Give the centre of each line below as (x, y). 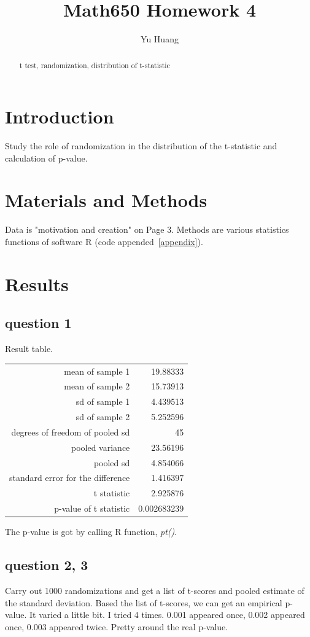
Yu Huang (160, 39)
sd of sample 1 (103, 401)
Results (37, 283)
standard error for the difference (70, 478)
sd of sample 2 (103, 417)
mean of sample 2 (97, 386)
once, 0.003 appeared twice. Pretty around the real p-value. (117, 626)
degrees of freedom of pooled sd (71, 432)
